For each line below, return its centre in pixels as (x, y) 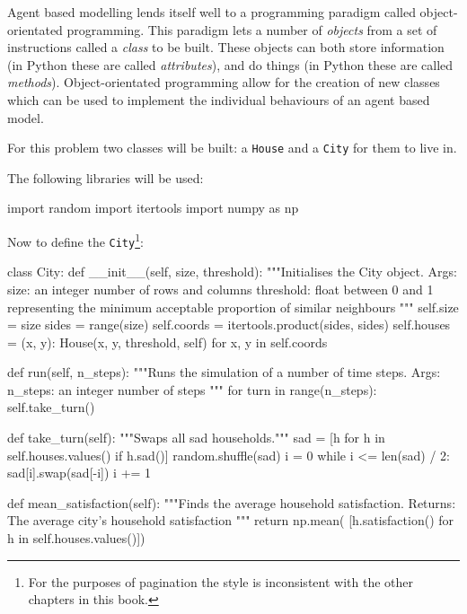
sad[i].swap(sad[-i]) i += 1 (79, 473)
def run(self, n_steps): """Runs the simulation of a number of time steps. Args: (224, 372)
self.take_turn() (51, 407)
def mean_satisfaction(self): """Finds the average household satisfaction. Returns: (232, 502)
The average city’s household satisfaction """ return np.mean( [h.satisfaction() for (231, 520)
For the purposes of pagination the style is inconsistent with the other (220, 581)
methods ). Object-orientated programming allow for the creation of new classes (224, 82)
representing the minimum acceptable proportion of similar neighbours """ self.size (233, 307)
